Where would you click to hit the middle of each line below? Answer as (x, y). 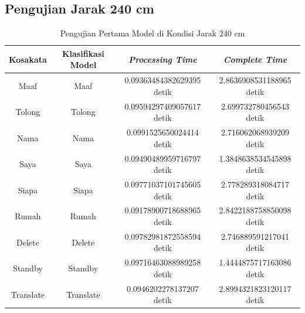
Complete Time (255, 59)
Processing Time (163, 59)
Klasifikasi (83, 53)
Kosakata (28, 59)
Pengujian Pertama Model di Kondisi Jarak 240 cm (152, 33)
